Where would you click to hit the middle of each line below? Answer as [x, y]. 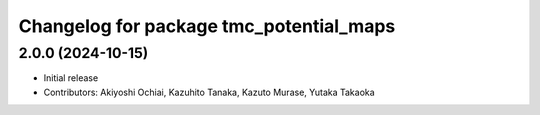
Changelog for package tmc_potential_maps [207, 26]
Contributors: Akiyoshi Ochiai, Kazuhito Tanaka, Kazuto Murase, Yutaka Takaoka [209, 92]
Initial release [71, 78]
